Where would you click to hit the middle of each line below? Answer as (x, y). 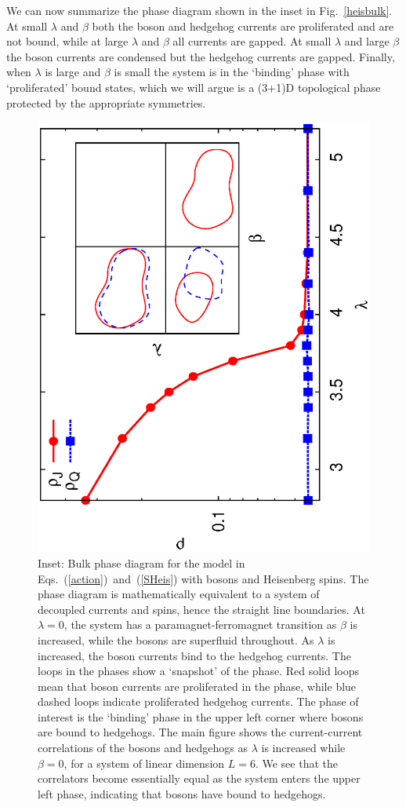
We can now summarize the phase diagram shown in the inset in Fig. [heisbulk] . (199, 10)
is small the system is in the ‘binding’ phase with (232, 72)
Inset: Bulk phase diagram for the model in (141, 562)
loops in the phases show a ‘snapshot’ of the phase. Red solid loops (198, 671)
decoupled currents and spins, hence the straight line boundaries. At (201, 609)
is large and (73, 72)
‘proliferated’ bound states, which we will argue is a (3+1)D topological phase (194, 87)
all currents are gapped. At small (252, 41)
